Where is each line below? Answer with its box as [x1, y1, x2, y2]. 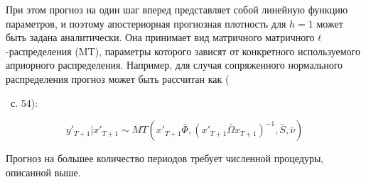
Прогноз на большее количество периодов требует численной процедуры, [6, 151, 324, 166]
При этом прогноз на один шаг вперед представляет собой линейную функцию [6, 2, 348, 16]
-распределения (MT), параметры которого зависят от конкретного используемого [6, 43, 360, 58]
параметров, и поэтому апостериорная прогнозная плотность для [6, 16, 286, 30]
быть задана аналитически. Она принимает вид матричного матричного [6, 30, 315, 45]
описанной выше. [6, 164, 81, 179]
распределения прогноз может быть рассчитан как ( [6, 71, 230, 86]
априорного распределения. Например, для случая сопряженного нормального [6, 57, 343, 72]
